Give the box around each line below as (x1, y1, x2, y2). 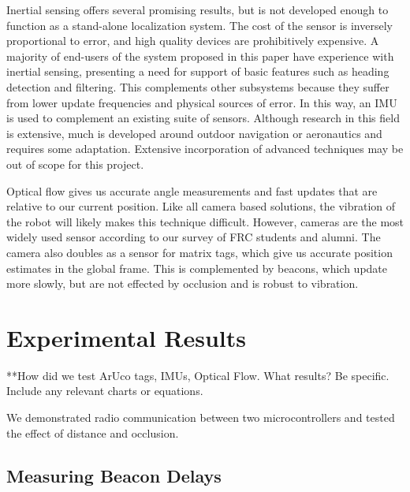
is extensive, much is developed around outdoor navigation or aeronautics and (6, 125, 382, 141)
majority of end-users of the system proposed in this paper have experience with (6, 47, 394, 64)
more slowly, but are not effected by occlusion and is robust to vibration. (6, 275, 359, 292)
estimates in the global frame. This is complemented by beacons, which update (6, 259, 387, 276)
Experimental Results (6, 321, 246, 353)
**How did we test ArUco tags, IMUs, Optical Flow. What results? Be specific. (6, 367, 389, 383)
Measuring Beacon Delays (6, 463, 222, 487)
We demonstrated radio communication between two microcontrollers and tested (6, 409, 395, 425)
